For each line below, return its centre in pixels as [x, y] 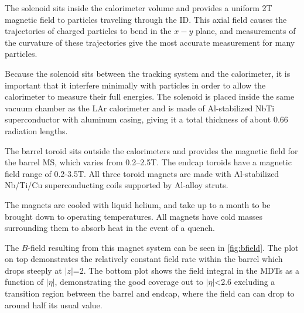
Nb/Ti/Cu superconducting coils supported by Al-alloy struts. [117, 185]
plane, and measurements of [245, 31]
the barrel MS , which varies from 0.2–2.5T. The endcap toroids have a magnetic [148, 162]
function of [24, 282]
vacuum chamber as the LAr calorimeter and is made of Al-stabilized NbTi [140, 108]
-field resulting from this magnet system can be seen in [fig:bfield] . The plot [163, 247]
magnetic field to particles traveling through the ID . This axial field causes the [146, 19]
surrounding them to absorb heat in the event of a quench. [110, 228]
